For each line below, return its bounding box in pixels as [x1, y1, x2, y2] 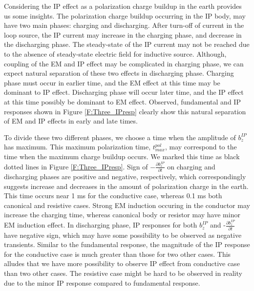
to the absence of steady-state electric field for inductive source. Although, [4, 48, 227, 59]
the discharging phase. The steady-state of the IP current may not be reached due [4, 39, 250, 49]
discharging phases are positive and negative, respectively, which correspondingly [4, 171, 246, 182]
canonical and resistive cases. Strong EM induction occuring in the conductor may [4, 200, 250, 210]
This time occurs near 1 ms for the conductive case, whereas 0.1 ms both [4, 190, 222, 201]
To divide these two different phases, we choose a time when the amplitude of [4, 132, 236, 142]
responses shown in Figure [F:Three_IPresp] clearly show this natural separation [4, 106, 246, 116]
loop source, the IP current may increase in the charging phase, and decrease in [4, 29, 242, 40]
